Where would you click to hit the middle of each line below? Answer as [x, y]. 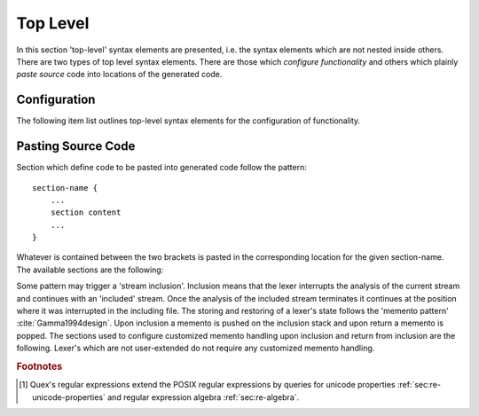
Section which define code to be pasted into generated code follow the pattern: [162, 168]
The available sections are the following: [90, 270]
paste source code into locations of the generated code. [119, 75]
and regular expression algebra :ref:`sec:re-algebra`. [204, 397]
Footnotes [39, 366]
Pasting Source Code [76, 146]
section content [86, 212]
